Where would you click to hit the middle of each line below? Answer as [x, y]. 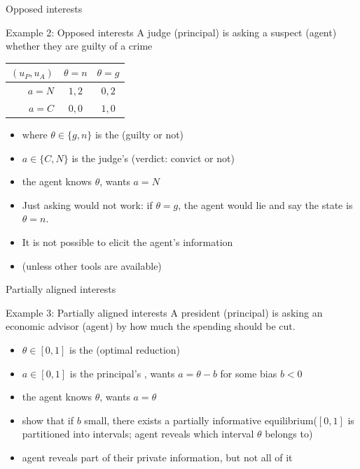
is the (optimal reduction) [125, 349]
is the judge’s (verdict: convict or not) [153, 158]
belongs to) [289, 434]
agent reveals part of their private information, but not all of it [157, 457]
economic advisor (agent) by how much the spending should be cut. [151, 326]
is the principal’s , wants [122, 373]
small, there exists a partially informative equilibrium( [201, 420]
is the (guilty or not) [139, 135]
